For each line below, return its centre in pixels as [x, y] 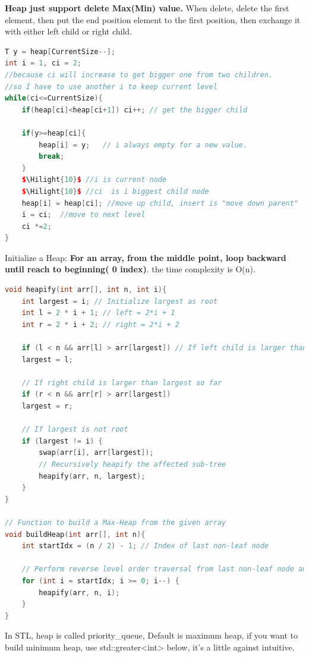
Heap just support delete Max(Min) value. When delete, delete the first [147, 8]
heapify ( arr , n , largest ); [92, 476]
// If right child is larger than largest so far [122, 383]
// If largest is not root [75, 430]
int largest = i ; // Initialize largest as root [120, 301]
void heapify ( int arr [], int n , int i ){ [86, 290]
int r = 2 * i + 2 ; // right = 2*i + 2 [100, 324]
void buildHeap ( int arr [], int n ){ [75, 534]
